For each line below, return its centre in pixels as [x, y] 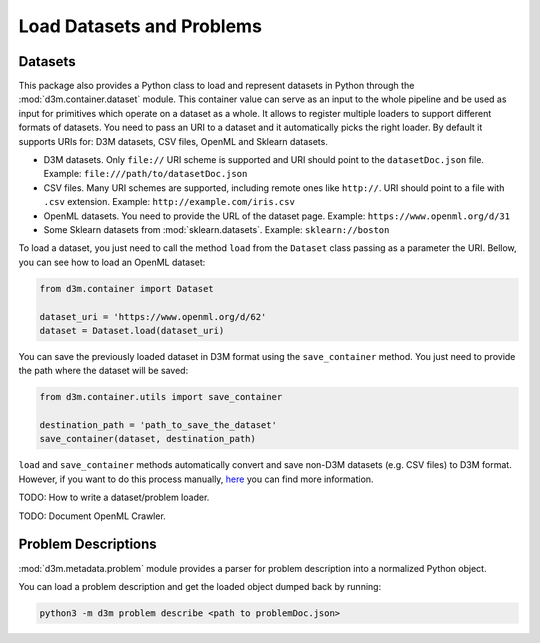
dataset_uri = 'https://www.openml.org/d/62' [153, 316]
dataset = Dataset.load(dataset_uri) [132, 330]
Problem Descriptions [87, 544]
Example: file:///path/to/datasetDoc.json [145, 174]
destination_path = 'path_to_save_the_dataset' [158, 425]
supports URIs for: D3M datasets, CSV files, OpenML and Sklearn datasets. [173, 141]
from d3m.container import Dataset [126, 288]
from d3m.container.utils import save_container [161, 397]
